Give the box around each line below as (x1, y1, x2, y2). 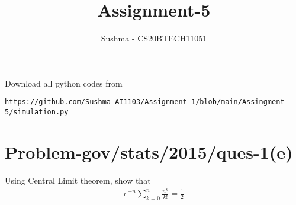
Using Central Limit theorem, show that (5, 174, 151, 186)
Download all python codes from (5, 76, 123, 89)
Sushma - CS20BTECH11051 (101, 32, 207, 44)
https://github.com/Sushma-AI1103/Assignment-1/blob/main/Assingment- (5, 98, 289, 107)
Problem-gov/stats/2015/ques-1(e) (5, 139, 293, 164)
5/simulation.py (5, 107, 69, 116)
